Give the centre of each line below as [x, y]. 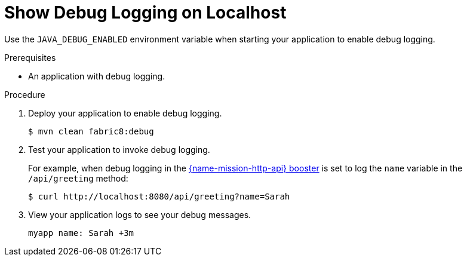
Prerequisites [30, 57]
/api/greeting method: [78, 178]
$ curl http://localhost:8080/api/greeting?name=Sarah [159, 196]
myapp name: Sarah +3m [81, 233]
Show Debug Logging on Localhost [145, 13]
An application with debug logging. [97, 76]
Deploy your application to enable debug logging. [125, 113]
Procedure [25, 94]
